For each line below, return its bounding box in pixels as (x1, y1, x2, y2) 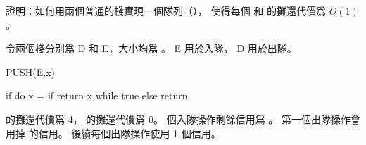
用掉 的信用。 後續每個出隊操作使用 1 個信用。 (6, 125, 221, 140)
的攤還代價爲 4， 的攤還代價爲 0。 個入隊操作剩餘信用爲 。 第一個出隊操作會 (6, 111, 360, 126)
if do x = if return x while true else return (6, 88, 188, 103)
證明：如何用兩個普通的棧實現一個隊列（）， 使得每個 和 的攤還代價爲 (6, 4, 326, 18)
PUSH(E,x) (6, 64, 56, 79)
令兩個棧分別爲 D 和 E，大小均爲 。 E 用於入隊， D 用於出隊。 (6, 41, 297, 56)
